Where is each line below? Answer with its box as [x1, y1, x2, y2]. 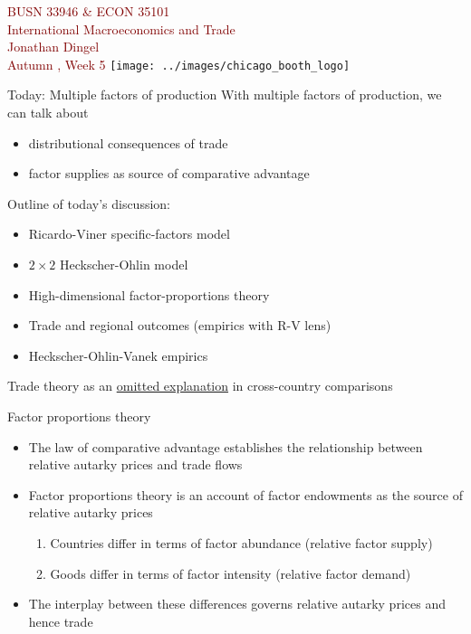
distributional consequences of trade [28, 133, 228, 152]
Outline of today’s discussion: [7, 194, 170, 213]
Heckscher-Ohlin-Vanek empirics [28, 345, 208, 364]
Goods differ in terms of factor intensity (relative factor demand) [50, 563, 411, 582]
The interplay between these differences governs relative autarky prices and [28, 594, 446, 613]
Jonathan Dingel [7, 37, 100, 56]
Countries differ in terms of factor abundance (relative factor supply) [50, 533, 433, 552]
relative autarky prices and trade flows [28, 455, 243, 474]
